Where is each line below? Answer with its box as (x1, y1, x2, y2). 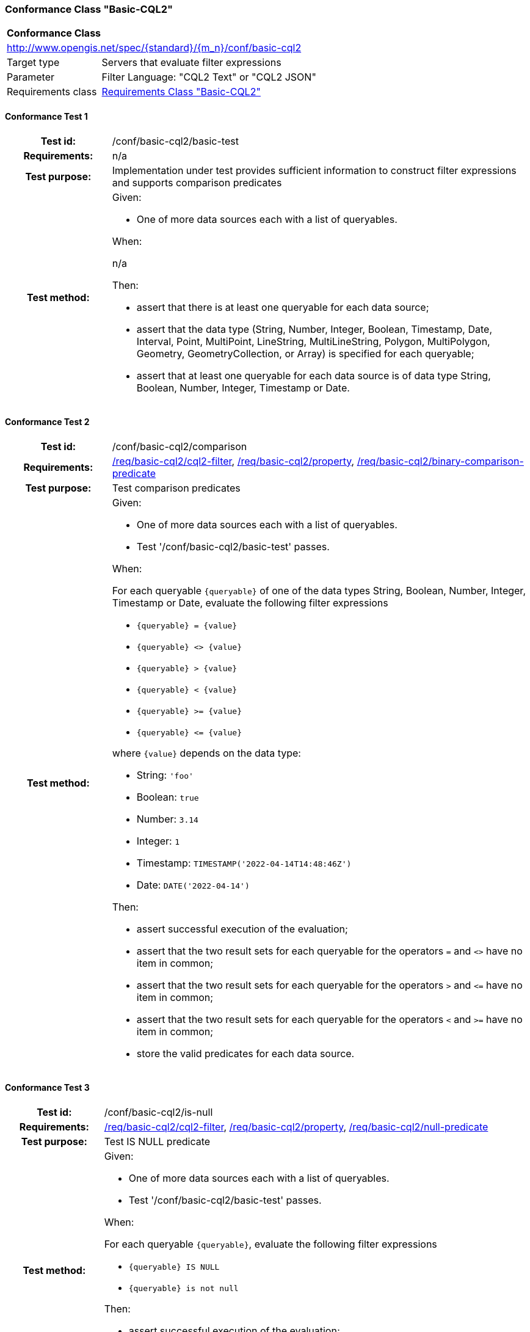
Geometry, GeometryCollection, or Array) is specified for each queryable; (136, 347, 474, 360)
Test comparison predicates (112, 481, 241, 494)
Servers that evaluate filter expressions (101, 56, 281, 69)
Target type (7, 56, 60, 69)
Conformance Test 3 (5, 1082, 90, 1093)
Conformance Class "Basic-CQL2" (5, 3, 173, 15)
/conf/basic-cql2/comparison (112, 440, 247, 453)
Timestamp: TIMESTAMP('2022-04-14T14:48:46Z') (136, 856, 352, 869)
